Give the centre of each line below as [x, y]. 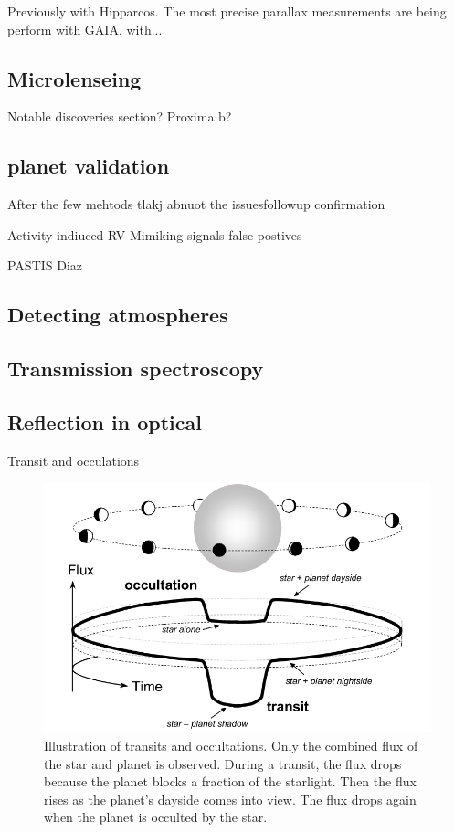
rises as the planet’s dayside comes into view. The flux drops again [230, 799]
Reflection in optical [105, 421]
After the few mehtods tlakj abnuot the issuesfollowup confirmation [196, 204]
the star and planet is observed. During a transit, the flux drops [223, 763]
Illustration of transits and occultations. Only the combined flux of [231, 746]
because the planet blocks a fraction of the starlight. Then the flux [230, 781]
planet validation [89, 166]
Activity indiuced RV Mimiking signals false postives [155, 234]
